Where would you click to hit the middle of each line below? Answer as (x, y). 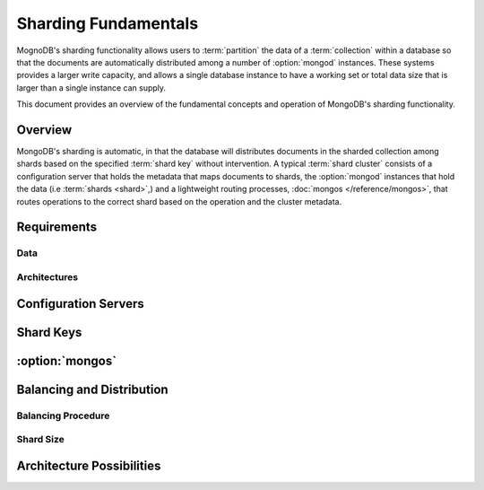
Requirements (57, 227)
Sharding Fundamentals (108, 23)
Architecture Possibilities (89, 465)
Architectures (48, 276)
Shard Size (40, 440)
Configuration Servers (80, 304)
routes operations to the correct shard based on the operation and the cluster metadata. (179, 201)
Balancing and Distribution (93, 389)
